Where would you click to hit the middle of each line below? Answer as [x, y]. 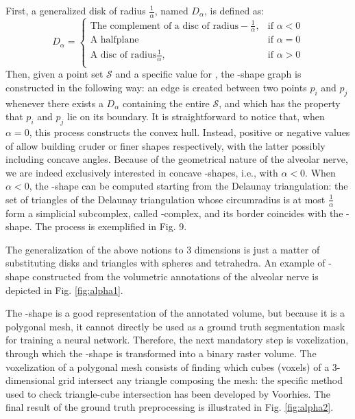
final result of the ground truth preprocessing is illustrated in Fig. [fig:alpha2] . [170, 407]
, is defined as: [234, 10]
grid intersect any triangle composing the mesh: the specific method [201, 380]
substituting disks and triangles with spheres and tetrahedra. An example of [166, 263]
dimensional [30, 380]
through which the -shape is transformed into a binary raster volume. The [161, 353]
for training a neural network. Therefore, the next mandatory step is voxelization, [177, 340]
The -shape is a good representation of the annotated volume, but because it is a [175, 313]
